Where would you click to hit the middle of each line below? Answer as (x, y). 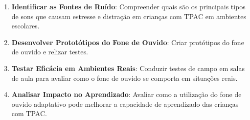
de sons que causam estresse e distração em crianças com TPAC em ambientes (129, 16)
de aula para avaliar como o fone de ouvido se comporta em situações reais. (125, 78)
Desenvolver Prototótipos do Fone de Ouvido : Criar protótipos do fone (128, 42)
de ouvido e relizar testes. (50, 52)
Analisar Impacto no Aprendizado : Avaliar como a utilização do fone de (126, 94)
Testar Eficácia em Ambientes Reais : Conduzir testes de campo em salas (128, 68)
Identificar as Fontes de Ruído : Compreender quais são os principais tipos (128, 6)
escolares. (25, 26)
